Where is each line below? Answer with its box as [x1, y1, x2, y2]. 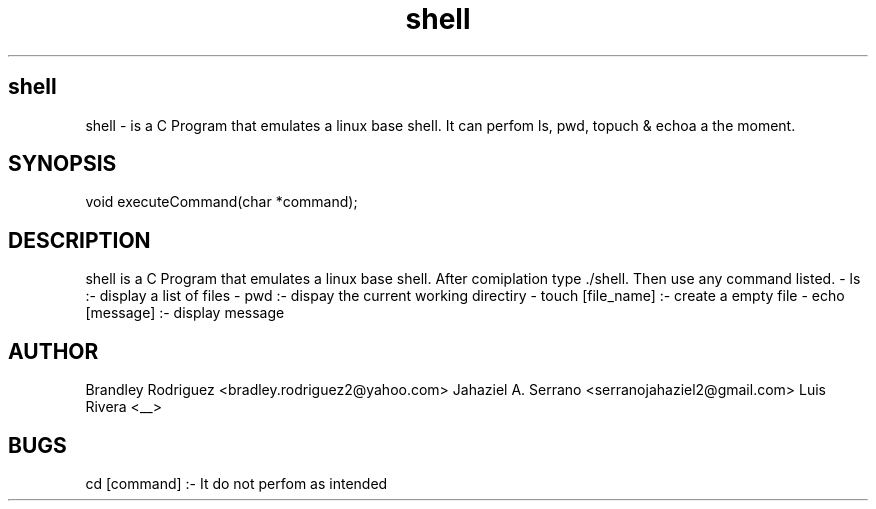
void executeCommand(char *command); [85, 193, 358, 211]
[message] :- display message [85, 304, 285, 322]
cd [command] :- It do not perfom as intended [85, 474, 388, 492]
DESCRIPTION [8, 227, 151, 253]
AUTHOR [8, 338, 99, 364]
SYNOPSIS [8, 151, 117, 177]
